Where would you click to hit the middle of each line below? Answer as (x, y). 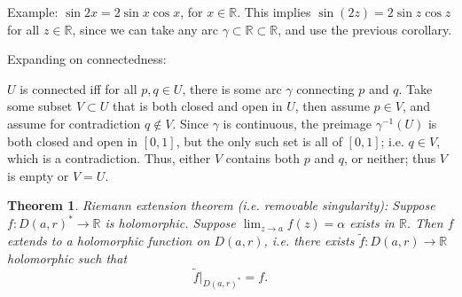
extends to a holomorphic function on (109, 241)
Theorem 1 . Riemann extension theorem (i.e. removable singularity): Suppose (221, 205)
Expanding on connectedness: (87, 59)
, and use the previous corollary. (365, 29)
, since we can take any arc (145, 29)
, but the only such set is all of (259, 141)
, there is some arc (232, 88)
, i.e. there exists (309, 241)
